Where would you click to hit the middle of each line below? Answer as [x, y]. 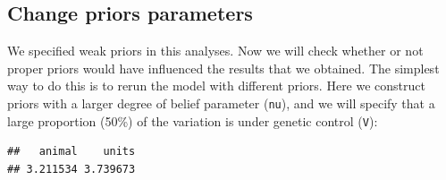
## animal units [72, 152]
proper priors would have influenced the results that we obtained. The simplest [223, 68]
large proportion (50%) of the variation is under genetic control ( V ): [193, 120]
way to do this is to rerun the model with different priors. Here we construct [216, 86]
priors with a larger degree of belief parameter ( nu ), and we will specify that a [221, 103]
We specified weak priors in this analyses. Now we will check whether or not [215, 51]
